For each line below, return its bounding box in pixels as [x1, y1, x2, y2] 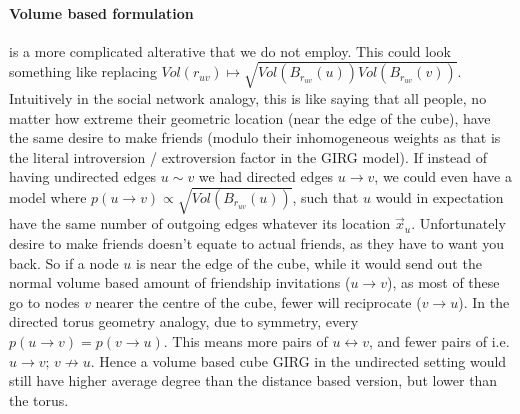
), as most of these [386, 272, 500, 293]
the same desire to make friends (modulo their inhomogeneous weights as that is [9, 127, 501, 148]
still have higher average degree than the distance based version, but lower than [9, 370, 498, 391]
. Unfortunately [411, 213, 506, 234]
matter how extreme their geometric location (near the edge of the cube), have [9, 107, 491, 128]
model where [9, 186, 87, 207]
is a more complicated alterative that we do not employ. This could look [9, 40, 451, 61]
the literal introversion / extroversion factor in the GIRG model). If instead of [9, 146, 488, 167]
